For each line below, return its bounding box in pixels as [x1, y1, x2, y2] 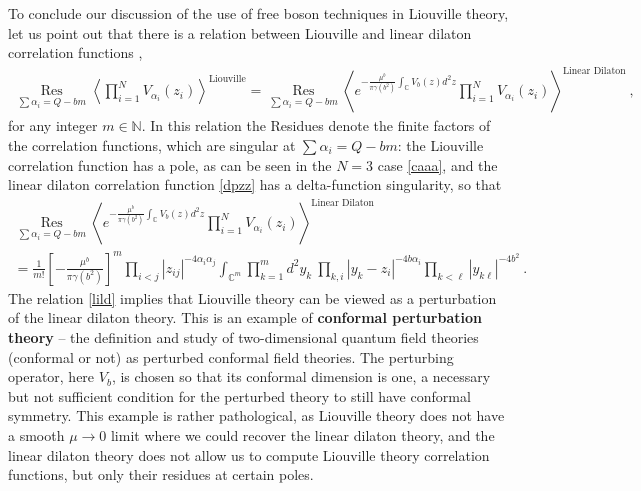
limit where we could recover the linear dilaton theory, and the [110, 424, 495, 445]
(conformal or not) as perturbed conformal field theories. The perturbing [8, 346, 454, 367]
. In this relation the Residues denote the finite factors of [141, 115, 491, 136]
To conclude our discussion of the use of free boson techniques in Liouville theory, [8, 3, 509, 23]
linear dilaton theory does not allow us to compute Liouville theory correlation [8, 444, 490, 465]
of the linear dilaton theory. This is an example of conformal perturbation [8, 307, 482, 328]
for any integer [8, 115, 98, 136]
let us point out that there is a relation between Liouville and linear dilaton [8, 22, 472, 43]
